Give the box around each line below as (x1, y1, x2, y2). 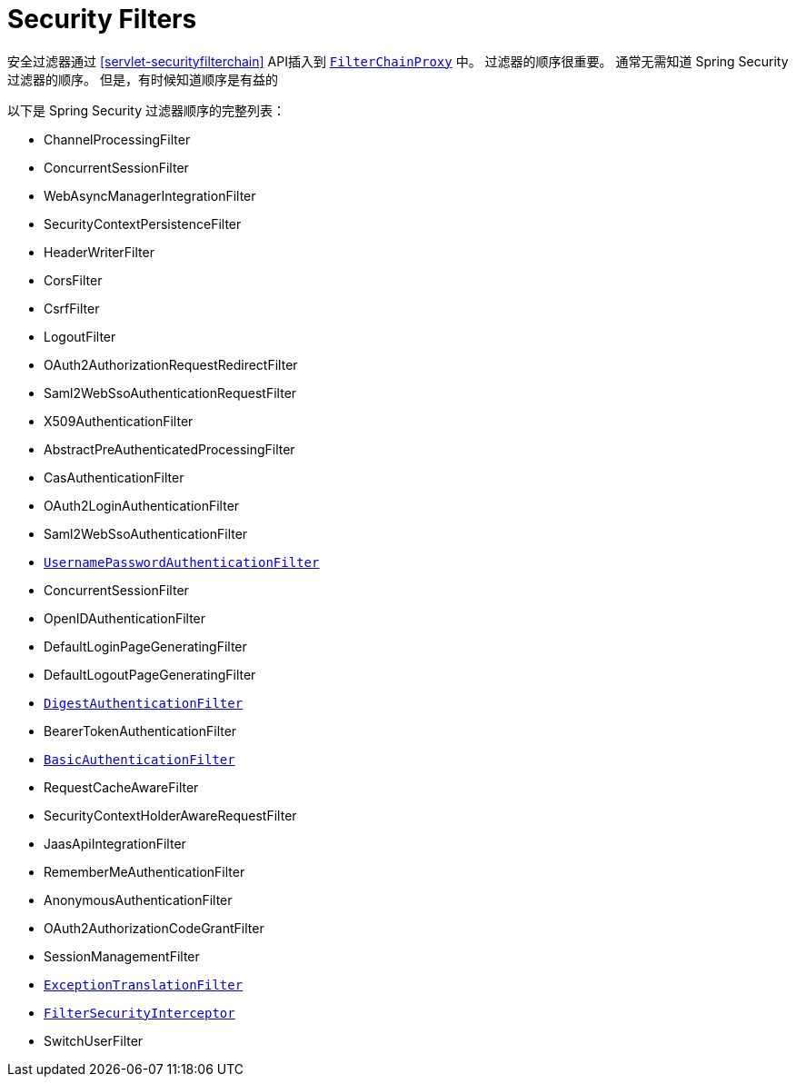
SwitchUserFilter (44, 1032, 144, 1049)
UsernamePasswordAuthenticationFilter (44, 554, 320, 570)
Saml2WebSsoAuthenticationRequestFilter (44, 384, 297, 401)
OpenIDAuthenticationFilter (44, 610, 206, 626)
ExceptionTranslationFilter (44, 977, 244, 992)
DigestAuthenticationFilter (44, 695, 244, 711)
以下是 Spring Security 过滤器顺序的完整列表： (7, 102, 285, 118)
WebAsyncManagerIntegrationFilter (44, 187, 256, 204)
